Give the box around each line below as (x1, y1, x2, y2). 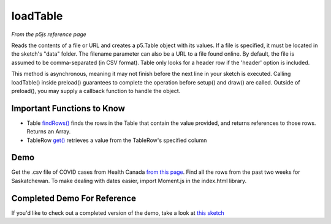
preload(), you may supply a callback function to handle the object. (11, 87, 181, 94)
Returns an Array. (26, 128, 71, 135)
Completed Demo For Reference (11, 193, 136, 203)
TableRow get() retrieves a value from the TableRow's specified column (26, 136, 207, 144)
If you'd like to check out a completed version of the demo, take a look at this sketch (11, 209, 225, 217)
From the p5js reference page (11, 31, 87, 38)
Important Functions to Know (11, 103, 126, 113)
